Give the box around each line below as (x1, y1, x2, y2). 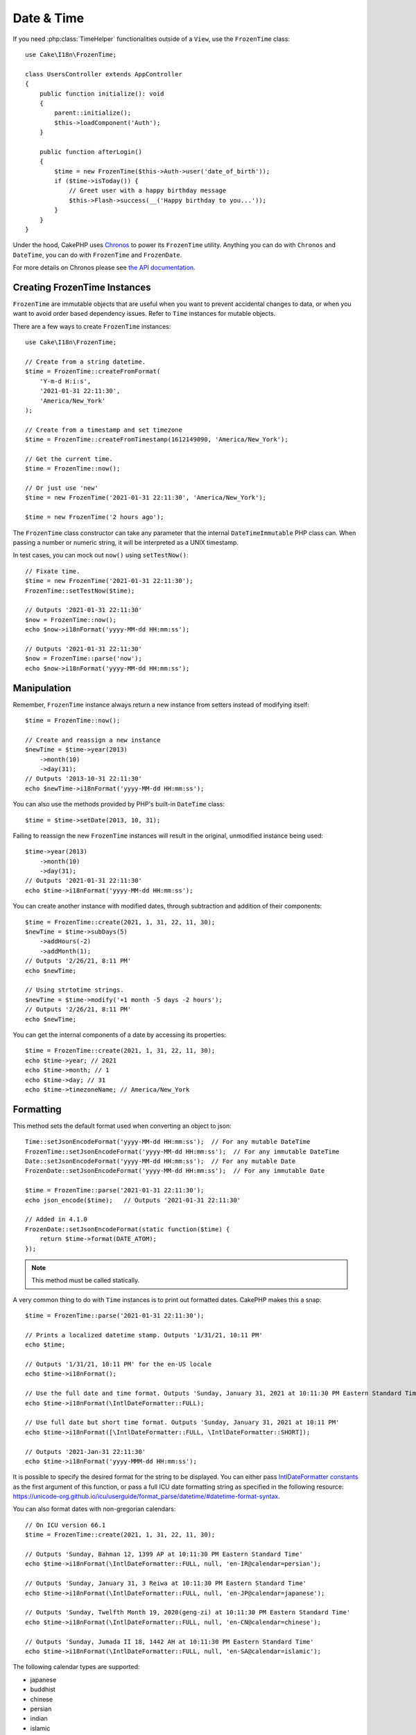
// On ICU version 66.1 (25, 1521, 106, 1529)
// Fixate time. (25, 567, 80, 575)
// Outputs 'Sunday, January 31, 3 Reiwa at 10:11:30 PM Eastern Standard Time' (25, 1580, 307, 1587)
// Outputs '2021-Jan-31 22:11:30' (25, 1448, 146, 1455)
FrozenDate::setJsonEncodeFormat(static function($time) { (25, 1225, 230, 1233)
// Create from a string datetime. (25, 358, 146, 366)
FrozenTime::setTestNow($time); (25, 586, 135, 595)
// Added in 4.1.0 (25, 1215, 88, 1224)
